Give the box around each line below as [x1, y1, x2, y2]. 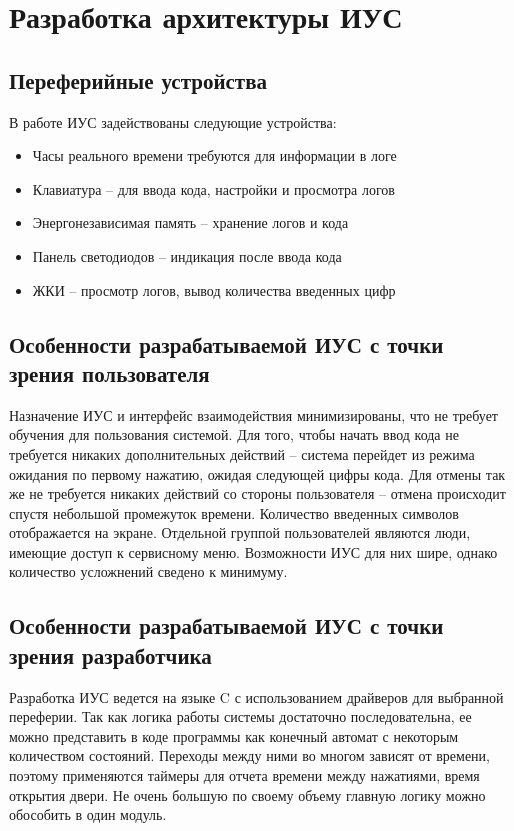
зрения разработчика [9, 639, 212, 670]
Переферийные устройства [9, 64, 268, 95]
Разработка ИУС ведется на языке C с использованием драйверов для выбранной [9, 686, 504, 707]
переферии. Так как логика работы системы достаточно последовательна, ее [9, 706, 472, 727]
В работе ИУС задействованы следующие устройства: [9, 111, 337, 132]
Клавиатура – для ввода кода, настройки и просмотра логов [32, 178, 395, 199]
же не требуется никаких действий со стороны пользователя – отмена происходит [9, 483, 506, 504]
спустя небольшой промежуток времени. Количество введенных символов [9, 502, 459, 523]
